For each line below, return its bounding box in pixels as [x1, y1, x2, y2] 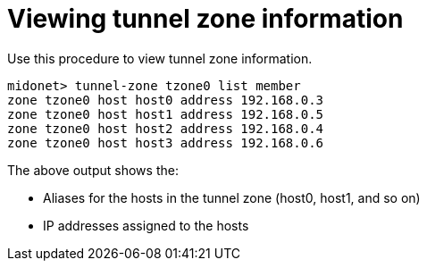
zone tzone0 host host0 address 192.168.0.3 [7, 92, 324, 107]
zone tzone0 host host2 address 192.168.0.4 [7, 121, 324, 136]
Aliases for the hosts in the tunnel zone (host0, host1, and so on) [43, 189, 421, 205]
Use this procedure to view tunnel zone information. [7, 50, 313, 66]
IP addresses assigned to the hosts [43, 217, 249, 233]
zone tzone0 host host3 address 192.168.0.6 [7, 135, 324, 150]
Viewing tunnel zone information [7, 4, 404, 34]
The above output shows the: [7, 162, 179, 178]
